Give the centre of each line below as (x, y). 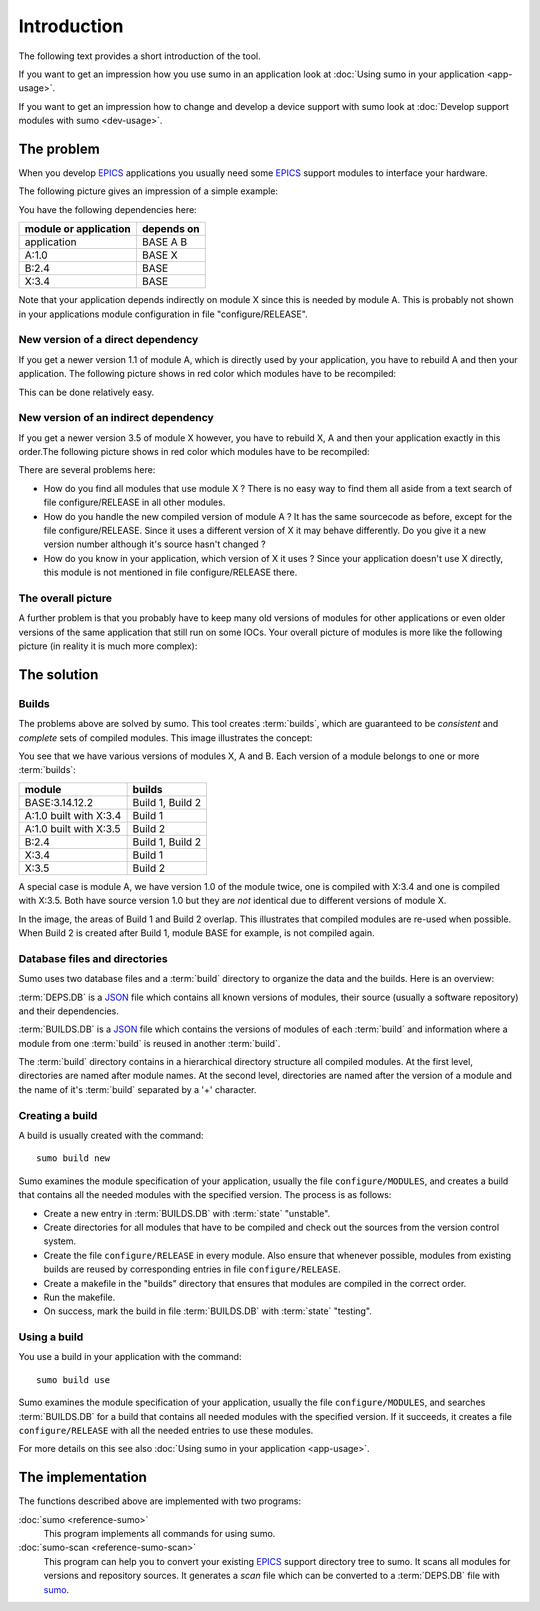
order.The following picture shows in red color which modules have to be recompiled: (194, 452)
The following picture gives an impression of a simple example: (148, 191)
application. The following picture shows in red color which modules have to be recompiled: (207, 374)
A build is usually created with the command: (111, 1135)
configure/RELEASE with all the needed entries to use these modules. (166, 1430)
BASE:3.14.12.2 (59, 802)
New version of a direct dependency (108, 340)
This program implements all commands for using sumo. (159, 1534)
